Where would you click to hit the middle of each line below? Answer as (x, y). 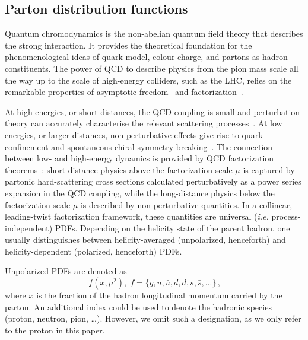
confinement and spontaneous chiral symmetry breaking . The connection (139, 146)
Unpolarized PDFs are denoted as (66, 271)
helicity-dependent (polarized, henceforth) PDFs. (93, 251)
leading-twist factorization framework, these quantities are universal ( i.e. (137, 216)
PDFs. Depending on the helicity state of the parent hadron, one (172, 228)
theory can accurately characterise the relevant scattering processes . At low (144, 123)
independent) (29, 228)
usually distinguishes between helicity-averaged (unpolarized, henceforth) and (145, 239)
